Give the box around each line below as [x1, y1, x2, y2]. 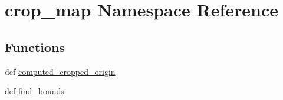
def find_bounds [5, 85, 64, 97]
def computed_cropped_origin [5, 65, 116, 77]
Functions [5, 37, 65, 56]
